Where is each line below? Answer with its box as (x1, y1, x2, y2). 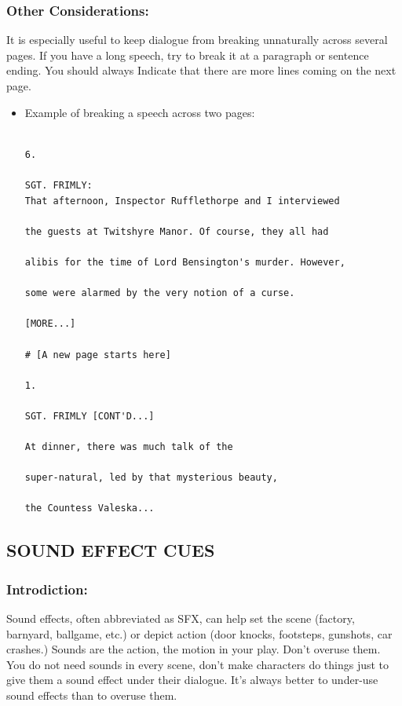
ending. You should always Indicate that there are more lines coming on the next (6, 62, 397, 79)
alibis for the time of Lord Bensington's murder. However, (24, 256, 345, 268)
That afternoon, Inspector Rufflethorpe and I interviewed (24, 195, 340, 207)
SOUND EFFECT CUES (6, 538, 215, 562)
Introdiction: (6, 579, 88, 598)
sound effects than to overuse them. (6, 687, 177, 703)
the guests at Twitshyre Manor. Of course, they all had (24, 225, 329, 237)
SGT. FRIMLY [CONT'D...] (24, 410, 155, 422)
